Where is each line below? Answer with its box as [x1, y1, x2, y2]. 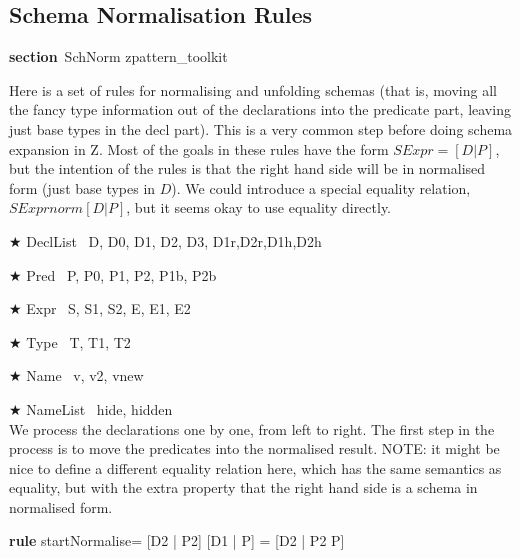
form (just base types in [9, 177, 156, 198]
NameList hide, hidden [26, 398, 173, 419]
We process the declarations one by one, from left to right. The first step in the [9, 418, 495, 439]
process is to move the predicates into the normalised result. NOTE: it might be [9, 438, 500, 459]
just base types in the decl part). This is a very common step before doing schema [9, 118, 513, 139]
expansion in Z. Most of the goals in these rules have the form [9, 138, 389, 159]
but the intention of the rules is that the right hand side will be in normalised [9, 158, 486, 179]
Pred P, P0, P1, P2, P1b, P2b [26, 264, 217, 285]
